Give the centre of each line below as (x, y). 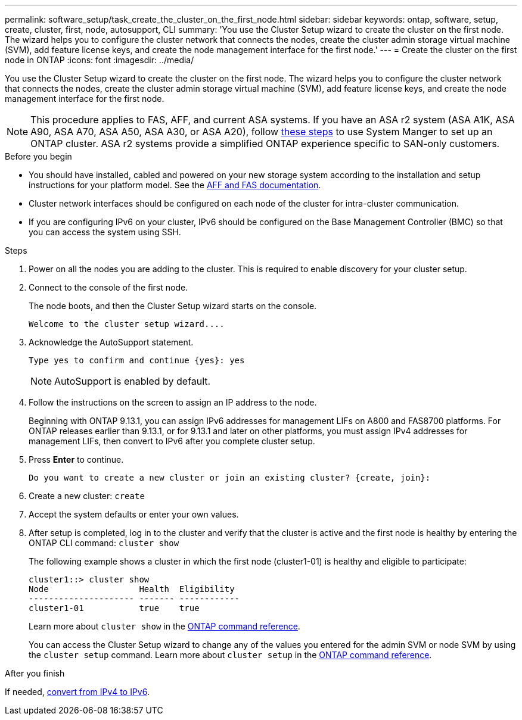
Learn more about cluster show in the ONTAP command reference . (164, 626)
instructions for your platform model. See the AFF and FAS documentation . (175, 185)
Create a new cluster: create (87, 496)
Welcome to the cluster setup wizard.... (127, 324)
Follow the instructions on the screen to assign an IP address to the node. (173, 402)
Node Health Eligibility (132, 589)
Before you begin (38, 156)
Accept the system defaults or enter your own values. (134, 514)
